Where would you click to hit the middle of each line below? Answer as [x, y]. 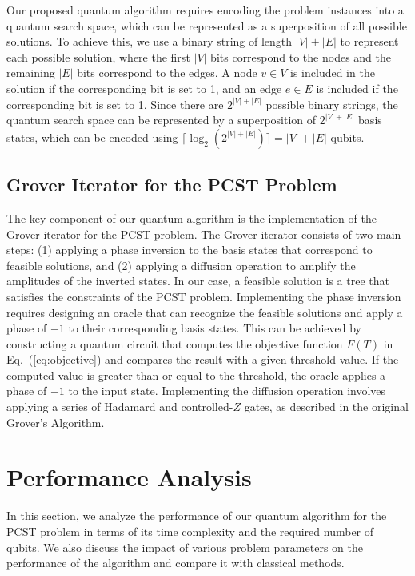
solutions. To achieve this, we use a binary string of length [150, 41]
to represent [369, 41]
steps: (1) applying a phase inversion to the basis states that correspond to [190, 250]
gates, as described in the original [326, 407]
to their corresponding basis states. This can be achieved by [215, 328]
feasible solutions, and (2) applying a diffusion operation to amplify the [181, 265]
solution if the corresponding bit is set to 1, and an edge [144, 88]
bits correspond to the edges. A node [167, 73]
